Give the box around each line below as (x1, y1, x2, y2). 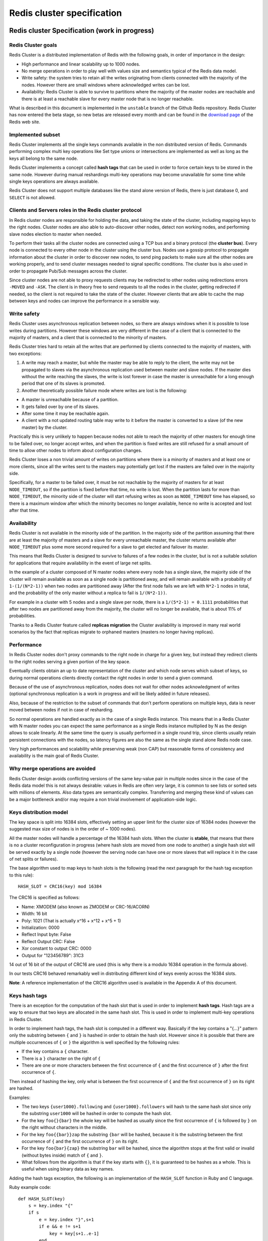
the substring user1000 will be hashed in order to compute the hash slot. (21, 1110, 172, 1116)
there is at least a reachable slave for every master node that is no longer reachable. (21, 96, 194, 102)
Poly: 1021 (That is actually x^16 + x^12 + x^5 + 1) (21, 917, 121, 923)
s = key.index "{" (28, 1203, 73, 1209)
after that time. (9, 507, 40, 513)
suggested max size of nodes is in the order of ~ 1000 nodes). (9, 826, 136, 832)
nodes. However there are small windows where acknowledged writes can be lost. (21, 82, 191, 88)
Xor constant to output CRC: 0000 (21, 946, 92, 952)
